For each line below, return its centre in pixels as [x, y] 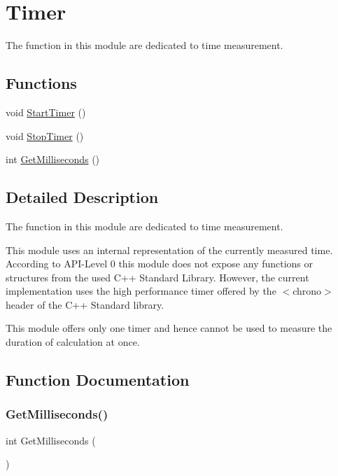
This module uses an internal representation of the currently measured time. [169, 250]
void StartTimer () [46, 112]
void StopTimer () [45, 135]
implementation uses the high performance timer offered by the [141, 291]
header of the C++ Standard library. [85, 304]
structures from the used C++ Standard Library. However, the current [157, 277]
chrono [307, 291]
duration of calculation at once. [73, 342]
